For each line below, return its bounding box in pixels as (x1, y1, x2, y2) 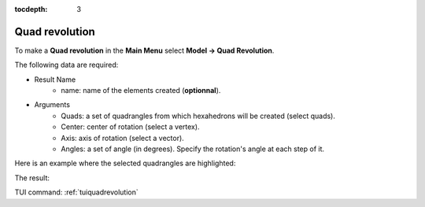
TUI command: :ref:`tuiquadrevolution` (14, 187, 139, 197)
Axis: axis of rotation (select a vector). (61, 133, 184, 142)
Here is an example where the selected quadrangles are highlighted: (14, 158, 236, 168)
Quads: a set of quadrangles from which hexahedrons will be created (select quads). (61, 111, 336, 120)
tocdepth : (14, 5, 48, 13)
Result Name (34, 75, 76, 84)
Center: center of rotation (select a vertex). (61, 122, 200, 131)
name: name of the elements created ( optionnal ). (61, 86, 221, 95)
